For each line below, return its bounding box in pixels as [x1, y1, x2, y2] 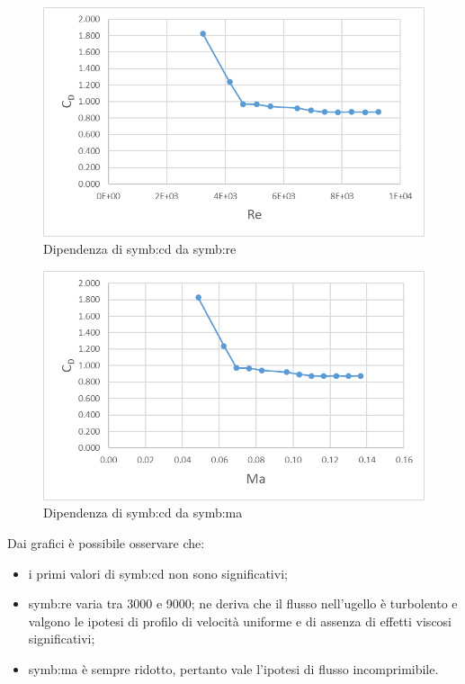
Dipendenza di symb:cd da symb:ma [43, 503, 243, 522]
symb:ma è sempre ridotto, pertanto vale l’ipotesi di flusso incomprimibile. [28, 660, 439, 679]
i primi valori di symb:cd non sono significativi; [28, 563, 288, 582]
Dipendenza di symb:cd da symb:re [43, 239, 237, 258]
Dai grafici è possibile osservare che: [7, 534, 205, 553]
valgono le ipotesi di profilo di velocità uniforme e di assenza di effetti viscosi [28, 611, 452, 630]
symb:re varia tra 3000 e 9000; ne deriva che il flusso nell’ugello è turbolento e [28, 594, 458, 613]
